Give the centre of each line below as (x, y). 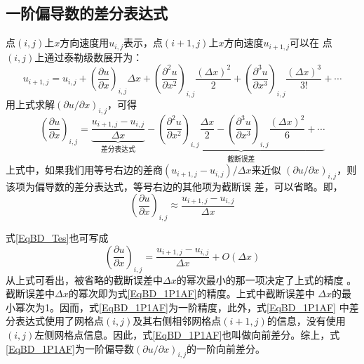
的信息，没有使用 (306, 321)
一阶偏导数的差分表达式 (87, 13)
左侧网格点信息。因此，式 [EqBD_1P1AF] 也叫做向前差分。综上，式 (187, 335)
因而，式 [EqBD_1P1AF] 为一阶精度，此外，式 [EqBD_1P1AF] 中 (204, 307)
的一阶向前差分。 (225, 348)
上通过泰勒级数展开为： (89, 57)
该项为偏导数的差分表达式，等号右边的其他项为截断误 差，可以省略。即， (174, 186)
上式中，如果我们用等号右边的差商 (84, 170)
